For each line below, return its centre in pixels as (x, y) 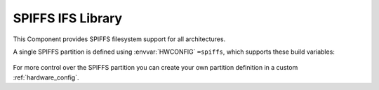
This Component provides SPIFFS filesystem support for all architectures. (119, 39)
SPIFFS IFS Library (68, 18)
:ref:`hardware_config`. (46, 77)
